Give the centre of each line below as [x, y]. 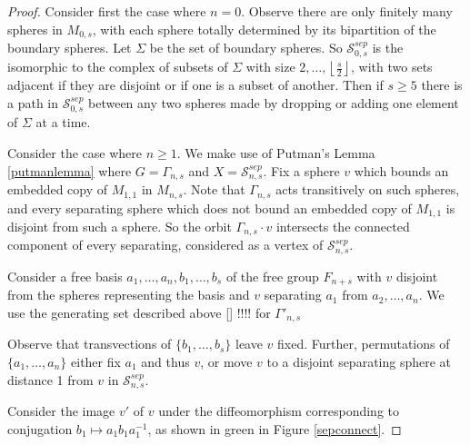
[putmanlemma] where [70, 170]
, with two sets [392, 67]
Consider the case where [75, 153]
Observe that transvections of [90, 344]
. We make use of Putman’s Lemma [276, 153]
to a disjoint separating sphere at [359, 362]
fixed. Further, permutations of [364, 344]
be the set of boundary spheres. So [246, 48]
